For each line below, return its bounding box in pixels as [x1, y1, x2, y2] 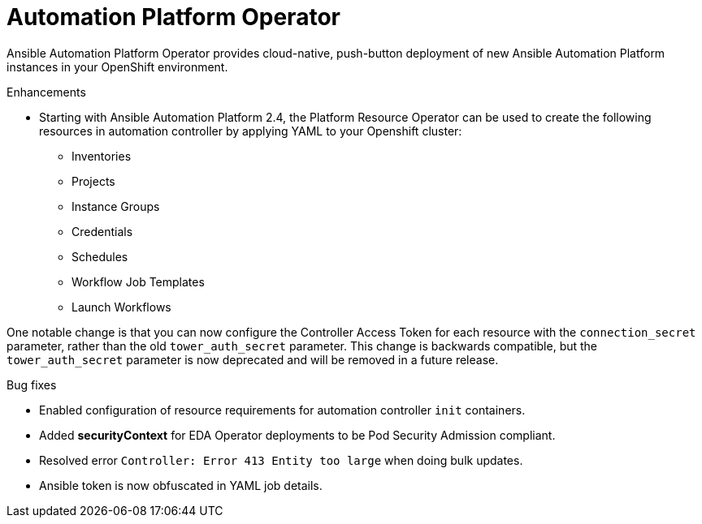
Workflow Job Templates [71, 274, 205, 289]
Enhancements [6, 84, 86, 99]
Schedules [71, 249, 128, 264]
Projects [71, 174, 115, 188]
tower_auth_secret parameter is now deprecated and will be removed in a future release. [6, 352, 499, 367]
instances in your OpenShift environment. [6, 59, 228, 74]
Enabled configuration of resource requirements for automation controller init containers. [39, 402, 526, 417]
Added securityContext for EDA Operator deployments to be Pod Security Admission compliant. [39, 427, 556, 442]
